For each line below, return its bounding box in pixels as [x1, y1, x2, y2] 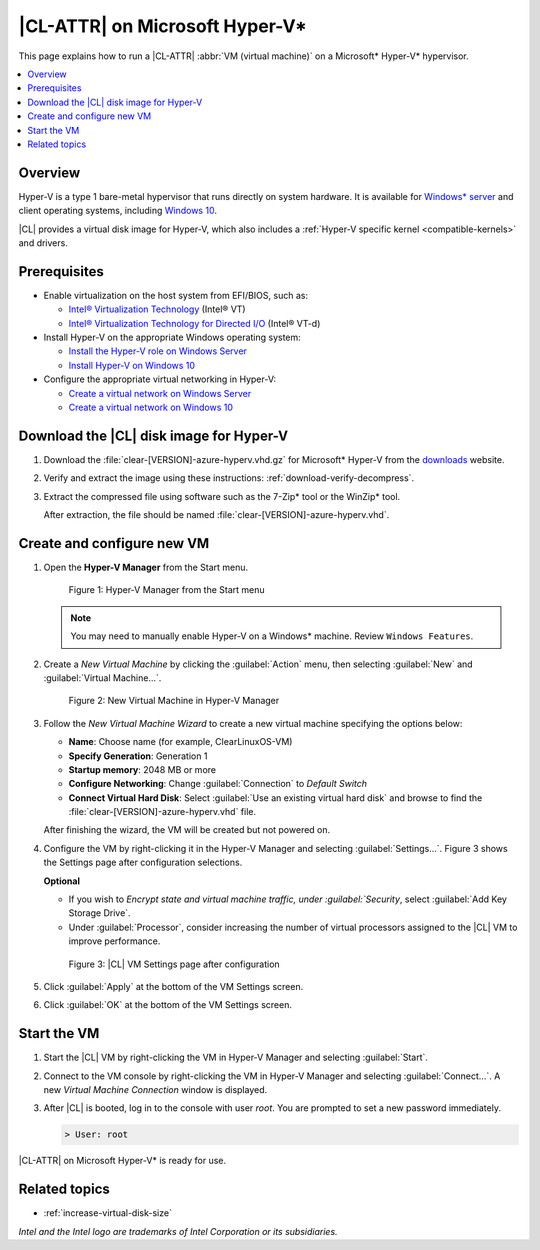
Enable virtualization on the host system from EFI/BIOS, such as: [43, 289, 309, 301]
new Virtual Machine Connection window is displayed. [43, 1084, 268, 1096]
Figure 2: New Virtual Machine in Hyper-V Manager [68, 695, 280, 707]
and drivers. [18, 236, 69, 249]
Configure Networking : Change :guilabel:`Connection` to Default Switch [68, 778, 368, 790]
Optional [43, 875, 80, 887]
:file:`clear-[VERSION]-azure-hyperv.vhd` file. [68, 806, 257, 818]
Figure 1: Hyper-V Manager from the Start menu [68, 584, 265, 596]
